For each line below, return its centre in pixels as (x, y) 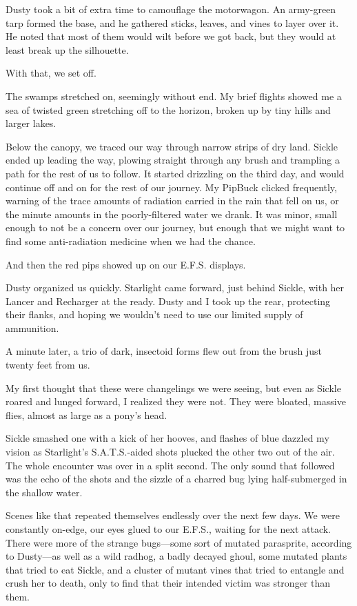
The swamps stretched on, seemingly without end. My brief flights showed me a (174, 96)
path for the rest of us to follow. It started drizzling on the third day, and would (175, 173)
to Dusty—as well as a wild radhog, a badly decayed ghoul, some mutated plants (176, 556)
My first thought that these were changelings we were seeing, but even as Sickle (173, 388)
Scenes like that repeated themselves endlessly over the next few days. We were (173, 515)
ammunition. (32, 328)
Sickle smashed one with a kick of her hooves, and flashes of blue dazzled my (167, 438)
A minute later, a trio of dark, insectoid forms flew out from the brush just (164, 351)
